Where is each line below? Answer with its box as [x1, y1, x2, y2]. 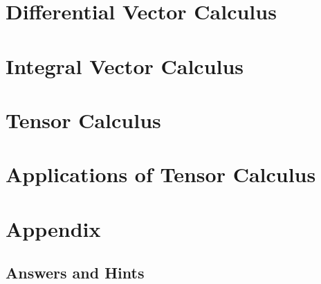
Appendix [6, 214, 101, 242]
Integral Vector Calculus [6, 51, 244, 80]
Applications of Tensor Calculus [6, 160, 316, 188]
